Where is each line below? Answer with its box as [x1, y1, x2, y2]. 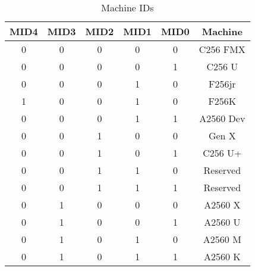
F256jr [209, 77, 236, 91]
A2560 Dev [199, 111, 245, 125]
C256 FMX [199, 42, 245, 56]
